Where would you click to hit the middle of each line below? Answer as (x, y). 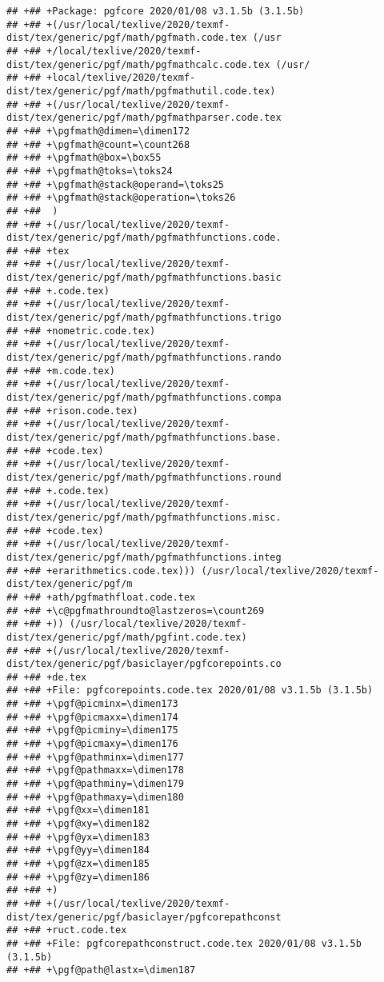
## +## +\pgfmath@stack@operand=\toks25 (116, 184)
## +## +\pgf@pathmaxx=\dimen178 (95, 770)
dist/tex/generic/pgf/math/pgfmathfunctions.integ (144, 557)
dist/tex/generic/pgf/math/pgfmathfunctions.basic (144, 278)
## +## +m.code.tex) (61, 371)
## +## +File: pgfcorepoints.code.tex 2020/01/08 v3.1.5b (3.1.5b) (190, 691)
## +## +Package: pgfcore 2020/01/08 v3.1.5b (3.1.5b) (156, 11)
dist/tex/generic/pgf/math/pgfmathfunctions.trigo (144, 318)
